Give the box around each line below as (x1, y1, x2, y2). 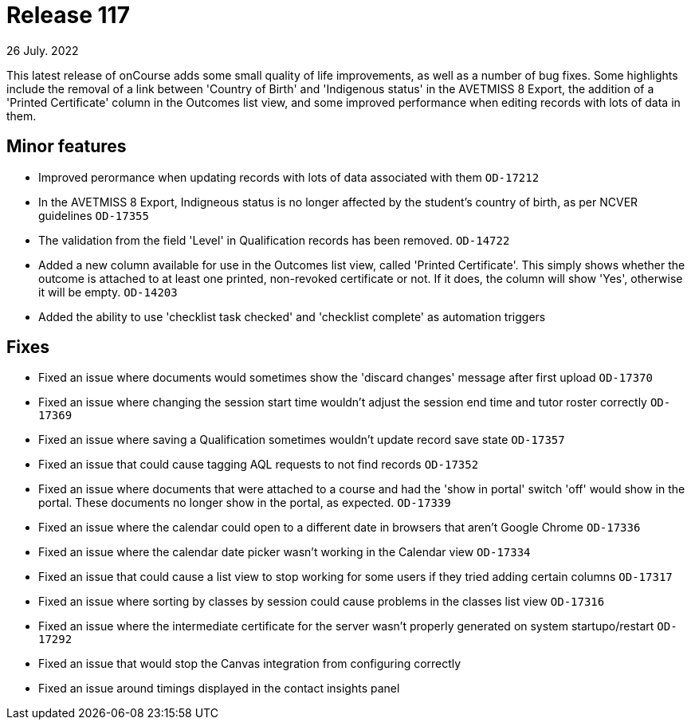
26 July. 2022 (6, 43, 79, 57)
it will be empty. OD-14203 (38, 285, 178, 299)
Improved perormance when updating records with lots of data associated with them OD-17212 (38, 170, 540, 184)
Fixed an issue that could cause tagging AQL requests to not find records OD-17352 (38, 457, 479, 472)
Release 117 (6, 2, 130, 29)
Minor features (6, 136, 127, 157)
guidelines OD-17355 (38, 208, 149, 222)
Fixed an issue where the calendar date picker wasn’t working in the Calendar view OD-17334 (38, 545, 531, 559)
